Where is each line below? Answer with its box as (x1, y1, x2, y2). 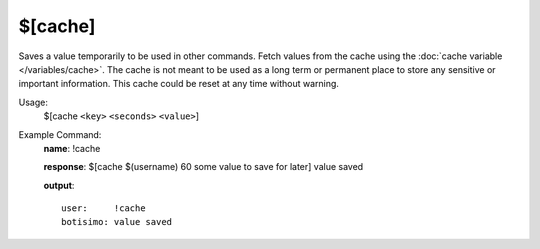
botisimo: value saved (61, 216, 173, 228)
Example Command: (18, 128, 102, 140)
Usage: (18, 96, 49, 108)
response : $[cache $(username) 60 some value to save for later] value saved (43, 161, 364, 173)
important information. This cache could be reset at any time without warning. (18, 78, 340, 90)
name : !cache (43, 142, 101, 154)
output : (43, 179, 75, 191)
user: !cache (61, 203, 146, 214)
